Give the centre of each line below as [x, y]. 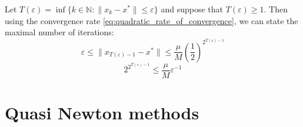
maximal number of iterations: [59, 32]
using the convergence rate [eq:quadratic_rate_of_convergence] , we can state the [151, 20]
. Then [276, 9]
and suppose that [192, 9]
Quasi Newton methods [102, 113]
